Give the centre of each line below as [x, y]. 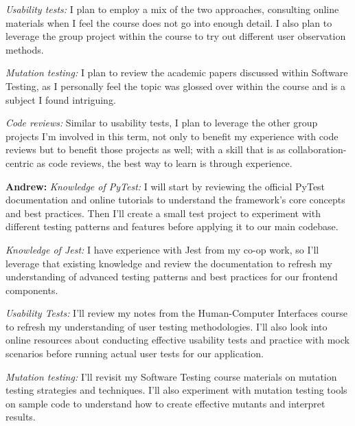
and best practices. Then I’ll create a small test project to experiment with [163, 213]
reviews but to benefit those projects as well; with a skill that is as [146, 149]
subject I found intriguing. [61, 99]
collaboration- [318, 149]
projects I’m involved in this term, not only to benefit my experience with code [172, 136]
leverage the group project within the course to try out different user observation [176, 36]
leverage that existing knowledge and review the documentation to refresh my [169, 263]
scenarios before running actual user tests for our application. [135, 354]
